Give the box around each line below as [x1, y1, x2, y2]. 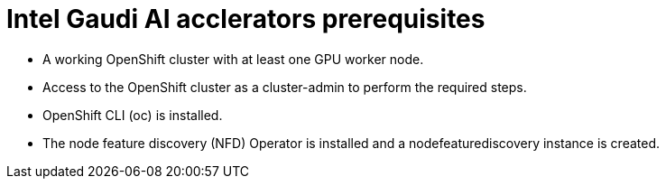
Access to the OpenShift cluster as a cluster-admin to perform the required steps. [42, 79, 527, 95]
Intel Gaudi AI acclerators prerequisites [6, 4, 486, 34]
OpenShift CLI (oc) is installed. [42, 107, 223, 123]
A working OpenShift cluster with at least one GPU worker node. [42, 51, 424, 67]
